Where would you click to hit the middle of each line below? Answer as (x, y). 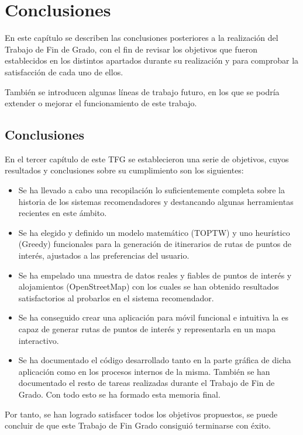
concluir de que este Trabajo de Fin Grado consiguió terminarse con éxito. (138, 425)
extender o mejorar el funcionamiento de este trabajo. (101, 103)
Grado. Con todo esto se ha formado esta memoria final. (119, 394)
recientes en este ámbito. (63, 213)
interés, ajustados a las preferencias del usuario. (104, 255)
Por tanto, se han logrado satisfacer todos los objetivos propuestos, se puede (141, 414)
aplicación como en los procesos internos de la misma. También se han (144, 371)
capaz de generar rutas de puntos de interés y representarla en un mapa (147, 329)
